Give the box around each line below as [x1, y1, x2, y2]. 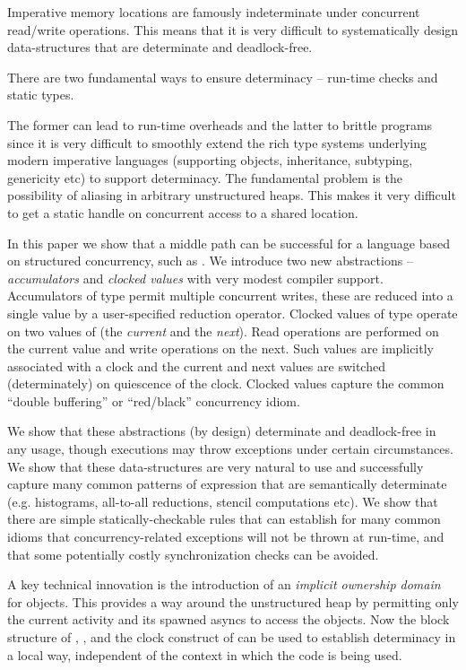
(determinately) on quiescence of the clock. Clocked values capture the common [7, 374, 444, 393]
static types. [7, 85, 74, 104]
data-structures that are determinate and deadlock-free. [7, 38, 313, 57]
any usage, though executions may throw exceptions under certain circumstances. [7, 439, 453, 458]
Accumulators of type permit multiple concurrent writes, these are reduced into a [7, 286, 453, 305]
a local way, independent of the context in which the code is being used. [7, 645, 402, 664]
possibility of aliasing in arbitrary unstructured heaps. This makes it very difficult [7, 186, 456, 204]
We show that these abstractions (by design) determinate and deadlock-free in [7, 422, 436, 440]
